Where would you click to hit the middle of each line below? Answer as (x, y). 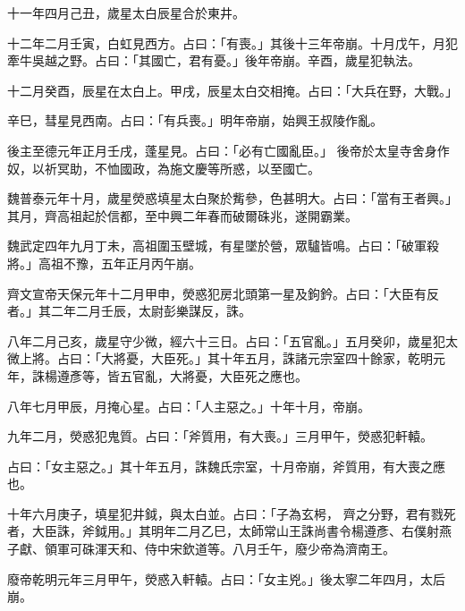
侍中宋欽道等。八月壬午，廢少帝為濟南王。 (270, 549)
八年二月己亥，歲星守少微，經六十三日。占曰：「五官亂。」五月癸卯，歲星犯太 (232, 340)
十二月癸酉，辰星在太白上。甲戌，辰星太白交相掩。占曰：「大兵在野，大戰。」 (232, 90)
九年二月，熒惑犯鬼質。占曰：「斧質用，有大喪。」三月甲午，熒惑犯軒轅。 (220, 436)
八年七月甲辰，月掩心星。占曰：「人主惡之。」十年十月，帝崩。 (189, 406)
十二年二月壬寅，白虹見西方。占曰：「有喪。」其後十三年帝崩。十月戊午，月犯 (232, 42)
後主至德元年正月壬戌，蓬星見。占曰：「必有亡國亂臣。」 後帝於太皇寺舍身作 (228, 150)
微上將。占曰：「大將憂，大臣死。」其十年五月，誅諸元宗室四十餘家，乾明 (220, 358)
